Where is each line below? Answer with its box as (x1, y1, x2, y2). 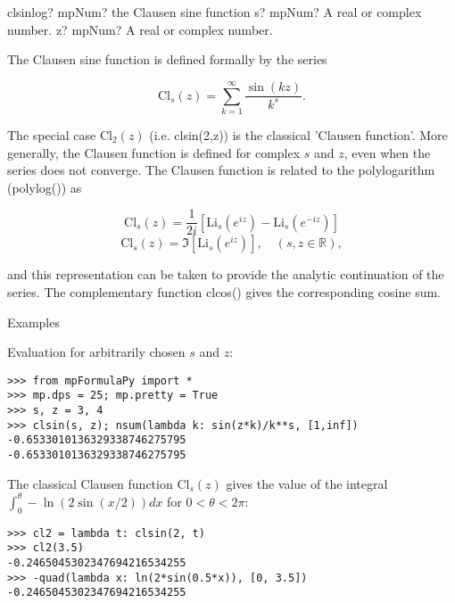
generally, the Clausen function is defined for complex (7, 143, 301, 161)
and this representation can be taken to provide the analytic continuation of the (7, 265, 444, 284)
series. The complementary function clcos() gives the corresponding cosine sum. (7, 282, 441, 301)
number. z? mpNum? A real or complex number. (7, 20, 273, 38)
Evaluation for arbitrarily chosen (7, 343, 186, 361)
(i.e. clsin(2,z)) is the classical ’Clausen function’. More (149, 125, 448, 144)
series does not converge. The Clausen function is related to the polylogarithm (7, 161, 435, 179)
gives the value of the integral (226, 474, 388, 492)
